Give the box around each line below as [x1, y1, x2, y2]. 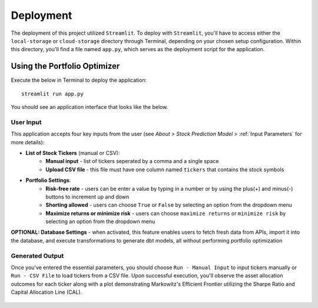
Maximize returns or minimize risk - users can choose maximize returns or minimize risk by [45, 210, 286, 217]
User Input [11, 118, 42, 126]
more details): [11, 138, 45, 145]
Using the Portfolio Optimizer [11, 61, 120, 71]
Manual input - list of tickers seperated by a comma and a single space [45, 158, 219, 165]
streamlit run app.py [21, 90, 84, 97]
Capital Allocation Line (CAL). [11, 289, 82, 296]
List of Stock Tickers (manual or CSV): [25, 149, 120, 156]
